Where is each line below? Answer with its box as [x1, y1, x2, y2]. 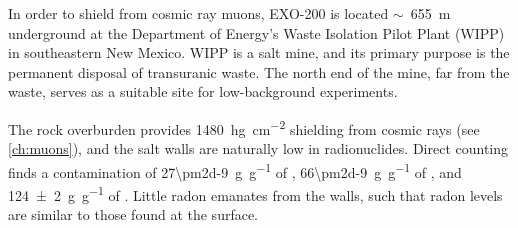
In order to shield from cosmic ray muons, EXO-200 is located [8, 3, 389, 23]
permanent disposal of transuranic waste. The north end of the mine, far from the [8, 61, 510, 82]
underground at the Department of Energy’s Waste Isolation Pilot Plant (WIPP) [8, 22, 505, 43]
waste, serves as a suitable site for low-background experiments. [8, 81, 398, 102]
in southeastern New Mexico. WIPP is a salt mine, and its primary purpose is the [8, 42, 510, 63]
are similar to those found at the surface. [8, 204, 259, 225]
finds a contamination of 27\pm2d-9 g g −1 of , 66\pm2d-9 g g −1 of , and [8, 158, 462, 182]
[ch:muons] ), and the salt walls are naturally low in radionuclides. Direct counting [8, 138, 509, 159]
